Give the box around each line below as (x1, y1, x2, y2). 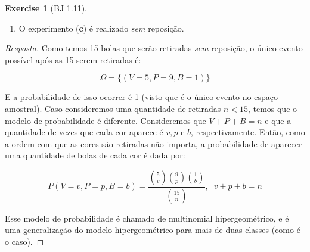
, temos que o (247, 102, 297, 114)
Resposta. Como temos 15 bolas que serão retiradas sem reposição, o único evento (5, 42, 303, 54)
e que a (265, 114, 292, 126)
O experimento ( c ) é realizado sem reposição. (18, 21, 184, 34)
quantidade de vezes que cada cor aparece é (5, 126, 163, 138)
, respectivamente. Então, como (191, 126, 305, 138)
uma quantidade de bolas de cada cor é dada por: (5, 149, 185, 161)
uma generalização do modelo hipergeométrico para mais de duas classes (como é (5, 223, 300, 236)
